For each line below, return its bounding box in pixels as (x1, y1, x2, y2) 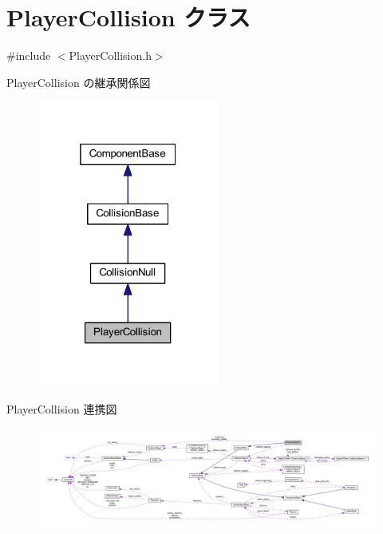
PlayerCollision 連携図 (6, 400, 117, 417)
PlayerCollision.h (69, 47, 152, 64)
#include (6, 47, 51, 64)
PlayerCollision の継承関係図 (6, 73, 151, 90)
